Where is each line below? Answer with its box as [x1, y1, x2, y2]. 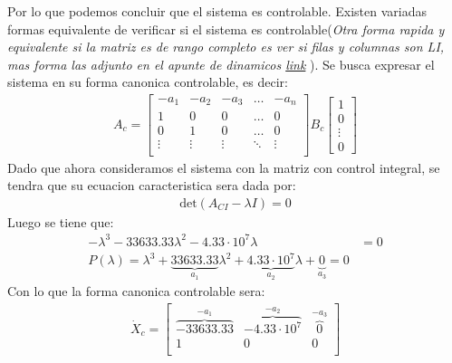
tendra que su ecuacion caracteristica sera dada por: [7, 176, 296, 195]
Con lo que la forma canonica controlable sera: [7, 282, 265, 301]
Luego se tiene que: [7, 212, 114, 231]
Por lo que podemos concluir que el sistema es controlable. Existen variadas [7, 2, 427, 20]
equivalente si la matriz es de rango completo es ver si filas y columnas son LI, [7, 37, 445, 56]
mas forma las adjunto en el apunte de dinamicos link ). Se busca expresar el [7, 54, 435, 73]
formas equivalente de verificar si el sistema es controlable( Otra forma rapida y [7, 19, 445, 38]
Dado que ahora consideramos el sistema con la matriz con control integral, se [7, 158, 440, 177]
